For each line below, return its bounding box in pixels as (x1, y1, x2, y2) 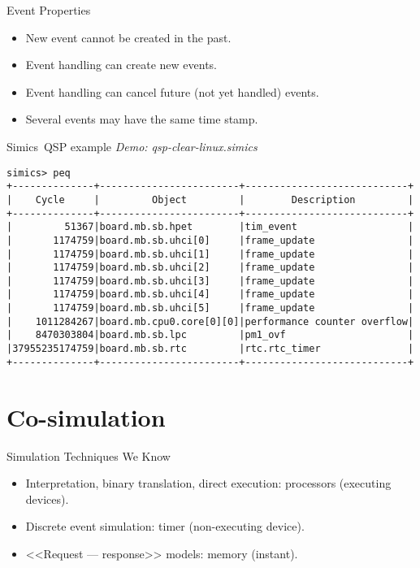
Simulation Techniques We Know (6, 447, 171, 464)
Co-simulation (6, 400, 166, 433)
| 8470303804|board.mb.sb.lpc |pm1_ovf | (6, 329, 414, 341)
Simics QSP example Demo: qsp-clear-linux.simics (6, 137, 258, 154)
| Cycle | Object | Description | (6, 193, 414, 206)
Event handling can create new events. (25, 56, 217, 73)
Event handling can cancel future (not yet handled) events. (25, 83, 319, 100)
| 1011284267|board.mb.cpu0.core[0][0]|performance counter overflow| (6, 315, 414, 327)
